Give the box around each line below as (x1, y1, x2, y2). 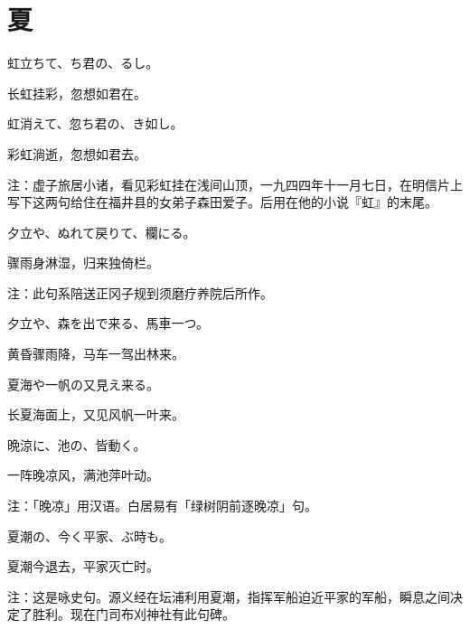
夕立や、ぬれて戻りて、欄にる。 (7, 222, 196, 241)
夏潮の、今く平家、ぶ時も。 (7, 526, 172, 545)
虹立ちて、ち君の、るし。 (7, 53, 159, 72)
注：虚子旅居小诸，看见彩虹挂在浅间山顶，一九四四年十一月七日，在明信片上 (7, 174, 463, 193)
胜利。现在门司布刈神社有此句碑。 (32, 605, 235, 624)
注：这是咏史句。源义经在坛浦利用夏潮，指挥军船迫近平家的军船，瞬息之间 (7, 587, 450, 606)
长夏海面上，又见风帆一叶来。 (7, 405, 184, 424)
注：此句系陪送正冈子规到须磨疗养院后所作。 (7, 283, 273, 302)
